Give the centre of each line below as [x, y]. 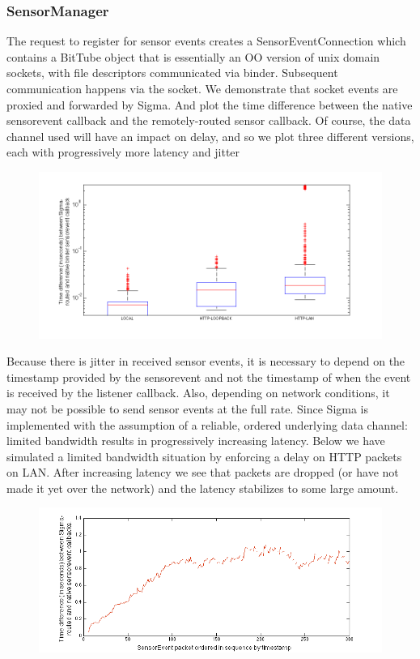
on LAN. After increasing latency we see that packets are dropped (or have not [203, 472]
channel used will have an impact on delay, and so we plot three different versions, [210, 136]
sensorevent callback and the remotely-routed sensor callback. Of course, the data [209, 120]
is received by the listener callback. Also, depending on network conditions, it [198, 393]
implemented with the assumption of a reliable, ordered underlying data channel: [207, 424]
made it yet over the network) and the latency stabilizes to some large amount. [203, 488]
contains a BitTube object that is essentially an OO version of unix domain [193, 56]
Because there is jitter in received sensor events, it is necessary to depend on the [206, 361]
